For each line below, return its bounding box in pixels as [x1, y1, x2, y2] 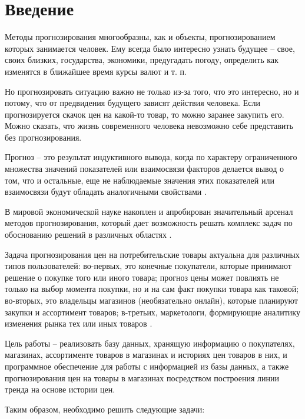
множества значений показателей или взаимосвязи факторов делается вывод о [5, 162, 284, 175]
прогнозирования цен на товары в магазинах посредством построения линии [5, 371, 280, 384]
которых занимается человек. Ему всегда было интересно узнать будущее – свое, [5, 42, 295, 54]
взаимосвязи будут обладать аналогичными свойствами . [5, 185, 207, 198]
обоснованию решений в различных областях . [5, 228, 172, 241]
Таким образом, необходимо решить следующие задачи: [5, 403, 205, 415]
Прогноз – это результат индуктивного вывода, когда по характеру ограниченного [5, 151, 297, 163]
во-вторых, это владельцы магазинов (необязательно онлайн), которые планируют [5, 294, 298, 306]
